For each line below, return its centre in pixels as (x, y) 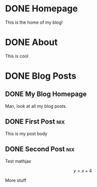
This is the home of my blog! (34, 22)
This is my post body (26, 134)
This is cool (17, 56)
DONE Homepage (41, 9)
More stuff (16, 180)
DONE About (32, 42)
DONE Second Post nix (40, 149)
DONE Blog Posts (41, 76)
